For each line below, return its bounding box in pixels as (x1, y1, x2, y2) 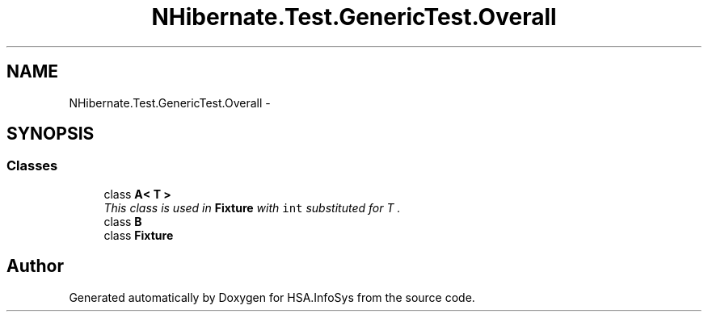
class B (103, 214, 142, 228)
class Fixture (103, 228, 174, 242)
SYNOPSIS (6, 123, 95, 144)
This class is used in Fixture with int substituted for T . (103, 200, 401, 215)
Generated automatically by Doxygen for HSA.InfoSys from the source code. (69, 290, 475, 304)
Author (6, 256, 64, 277)
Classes (6, 157, 58, 174)
